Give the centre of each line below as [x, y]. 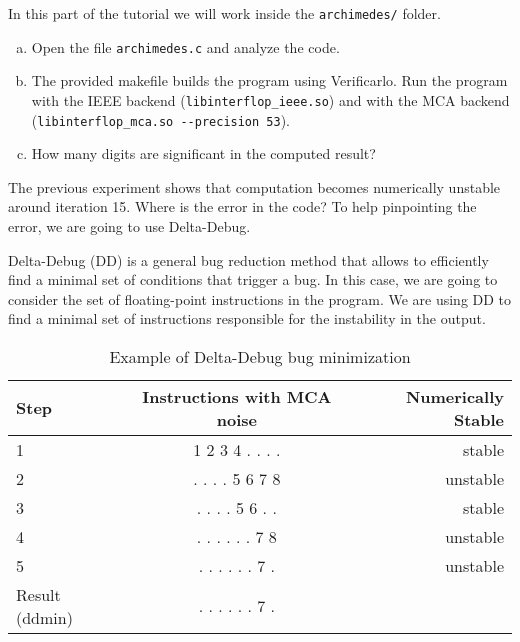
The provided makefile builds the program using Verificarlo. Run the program [269, 80]
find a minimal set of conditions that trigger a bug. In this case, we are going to [253, 279]
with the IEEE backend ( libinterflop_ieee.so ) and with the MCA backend [270, 99]
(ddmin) [44, 617]
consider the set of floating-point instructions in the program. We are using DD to [260, 298]
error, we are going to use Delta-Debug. [129, 226]
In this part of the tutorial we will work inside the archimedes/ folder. [224, 13]
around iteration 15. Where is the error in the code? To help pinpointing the [242, 206]
